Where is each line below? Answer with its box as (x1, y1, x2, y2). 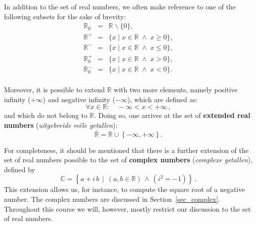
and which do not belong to (4, 110, 87, 120)
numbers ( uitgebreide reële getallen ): (4, 119, 118, 130)
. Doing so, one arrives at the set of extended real (94, 110, 251, 120)
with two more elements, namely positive (114, 84, 238, 95)
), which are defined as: (127, 94, 198, 104)
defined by (4, 164, 36, 174)
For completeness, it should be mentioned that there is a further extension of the (4, 145, 249, 155)
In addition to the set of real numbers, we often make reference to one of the (4, 1, 236, 11)
